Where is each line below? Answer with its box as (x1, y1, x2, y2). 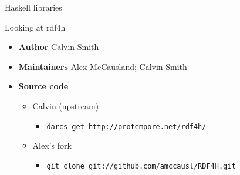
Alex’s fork (32, 139, 72, 152)
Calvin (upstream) (32, 99, 99, 112)
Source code (18, 80, 69, 92)
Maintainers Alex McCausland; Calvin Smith (18, 60, 187, 72)
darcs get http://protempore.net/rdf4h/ (46, 122, 207, 131)
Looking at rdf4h (5, 21, 66, 33)
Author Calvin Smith (18, 41, 99, 53)
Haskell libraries (5, 1, 62, 13)
